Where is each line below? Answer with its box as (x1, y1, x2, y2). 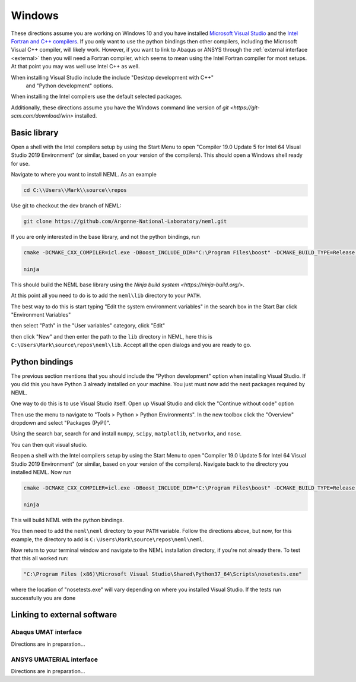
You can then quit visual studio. (11, 441, 88, 448)
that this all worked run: (11, 555, 69, 562)
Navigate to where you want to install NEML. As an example (11, 171, 157, 178)
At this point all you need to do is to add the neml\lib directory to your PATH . (11, 292, 202, 299)
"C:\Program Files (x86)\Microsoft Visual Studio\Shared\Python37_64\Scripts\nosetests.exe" (23, 571, 302, 577)
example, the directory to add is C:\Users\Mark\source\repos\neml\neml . (11, 535, 204, 543)
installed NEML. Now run (11, 468, 72, 475)
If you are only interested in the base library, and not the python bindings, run (11, 233, 200, 241)
